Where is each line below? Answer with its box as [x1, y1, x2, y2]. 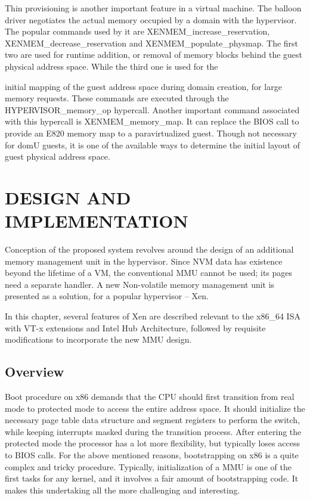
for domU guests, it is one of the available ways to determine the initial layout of [5, 138, 300, 151]
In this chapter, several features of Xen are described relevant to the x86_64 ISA [5, 310, 300, 322]
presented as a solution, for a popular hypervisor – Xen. [5, 290, 209, 302]
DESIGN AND [5, 185, 131, 209]
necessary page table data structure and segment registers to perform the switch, [5, 414, 300, 426]
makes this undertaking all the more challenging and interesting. [5, 483, 240, 496]
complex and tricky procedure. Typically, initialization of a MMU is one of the [5, 460, 292, 473]
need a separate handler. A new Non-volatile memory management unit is [5, 278, 275, 290]
